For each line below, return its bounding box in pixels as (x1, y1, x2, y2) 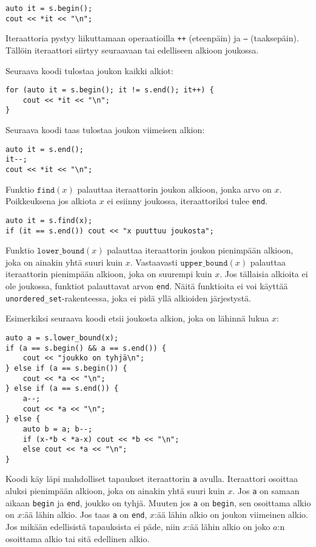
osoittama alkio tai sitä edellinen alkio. (5, 532, 150, 545)
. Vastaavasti (130, 255, 178, 268)
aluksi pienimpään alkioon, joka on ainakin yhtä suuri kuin (5, 484, 225, 497)
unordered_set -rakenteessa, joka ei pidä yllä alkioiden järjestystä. (5, 291, 251, 304)
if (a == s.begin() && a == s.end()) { (5, 343, 166, 353)
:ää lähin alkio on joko (187, 520, 271, 533)
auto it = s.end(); (5, 145, 84, 154)
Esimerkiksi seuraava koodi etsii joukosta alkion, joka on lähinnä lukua (5, 312, 269, 325)
